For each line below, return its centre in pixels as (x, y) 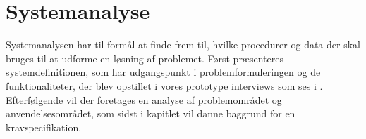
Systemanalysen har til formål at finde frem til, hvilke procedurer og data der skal (183, 45)
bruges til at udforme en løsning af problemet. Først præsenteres (145, 58)
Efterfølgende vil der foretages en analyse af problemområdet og (144, 99)
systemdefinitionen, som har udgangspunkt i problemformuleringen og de (163, 72)
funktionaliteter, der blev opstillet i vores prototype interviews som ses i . (164, 85)
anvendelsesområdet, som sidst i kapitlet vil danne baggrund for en (151, 113)
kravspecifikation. (44, 127)
